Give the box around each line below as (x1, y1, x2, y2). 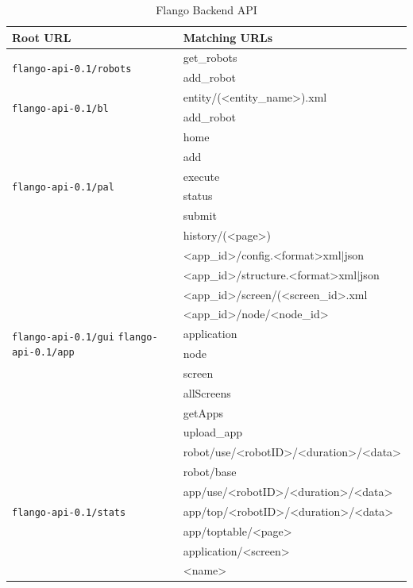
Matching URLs (183, 29, 273, 45)
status (183, 187, 213, 204)
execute (183, 167, 220, 184)
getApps (183, 404, 223, 421)
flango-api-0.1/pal (12, 181, 114, 193)
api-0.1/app (12, 347, 75, 359)
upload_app (183, 424, 243, 440)
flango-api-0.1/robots (12, 63, 132, 75)
